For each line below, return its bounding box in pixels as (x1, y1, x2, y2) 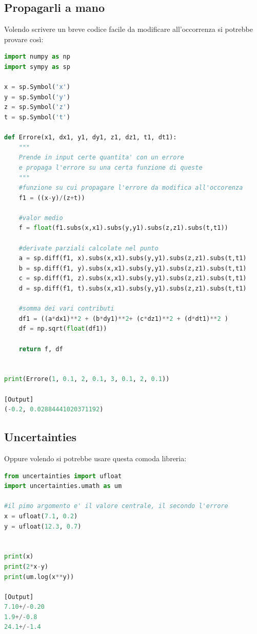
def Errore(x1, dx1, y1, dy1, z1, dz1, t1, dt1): (4, 134, 177, 141)
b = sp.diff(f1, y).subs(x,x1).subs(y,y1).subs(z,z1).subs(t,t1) (18, 264, 247, 272)
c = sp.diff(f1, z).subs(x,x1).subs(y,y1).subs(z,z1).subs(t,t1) (18, 275, 247, 282)
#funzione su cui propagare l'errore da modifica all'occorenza (18, 184, 243, 192)
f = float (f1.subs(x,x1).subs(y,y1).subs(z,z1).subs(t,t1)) (18, 224, 228, 232)
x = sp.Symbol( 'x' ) (4, 83, 70, 91)
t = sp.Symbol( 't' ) (4, 113, 70, 121)
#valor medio (18, 214, 63, 222)
